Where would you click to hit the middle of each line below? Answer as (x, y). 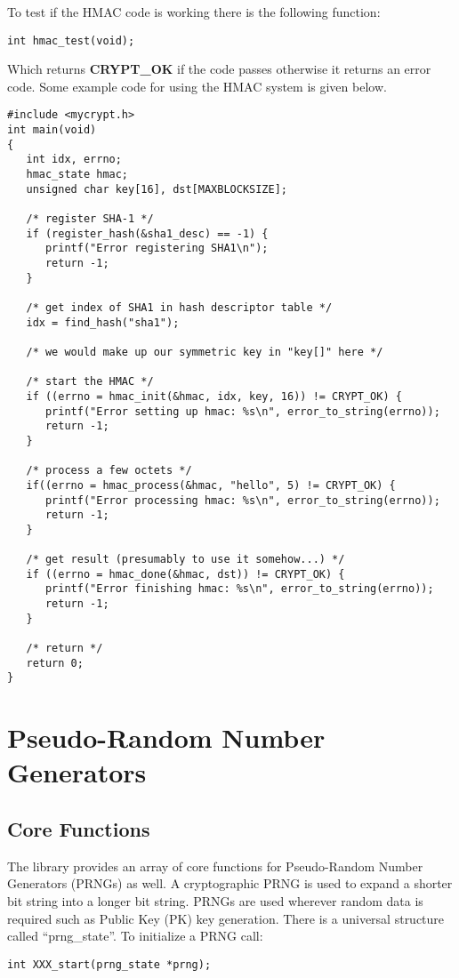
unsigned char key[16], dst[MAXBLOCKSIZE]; (157, 189)
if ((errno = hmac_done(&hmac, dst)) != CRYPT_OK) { (185, 574)
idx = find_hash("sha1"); (103, 322)
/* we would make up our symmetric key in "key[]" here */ (205, 352)
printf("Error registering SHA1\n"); (157, 249)
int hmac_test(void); (71, 40)
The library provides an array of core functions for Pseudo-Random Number (215, 866)
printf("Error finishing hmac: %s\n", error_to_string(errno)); (239, 589)
